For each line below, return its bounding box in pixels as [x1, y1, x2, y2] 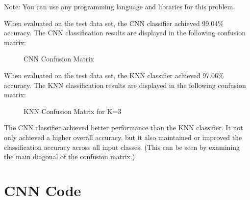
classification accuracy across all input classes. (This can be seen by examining [4, 142, 240, 152]
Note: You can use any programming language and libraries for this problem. [4, 1, 235, 11]
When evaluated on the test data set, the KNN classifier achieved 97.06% [4, 70, 224, 80]
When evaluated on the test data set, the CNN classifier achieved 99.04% [4, 18, 224, 28]
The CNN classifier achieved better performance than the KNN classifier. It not [4, 122, 243, 133]
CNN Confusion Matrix [24, 54, 94, 64]
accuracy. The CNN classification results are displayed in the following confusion [4, 28, 246, 38]
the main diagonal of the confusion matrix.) [4, 151, 135, 162]
